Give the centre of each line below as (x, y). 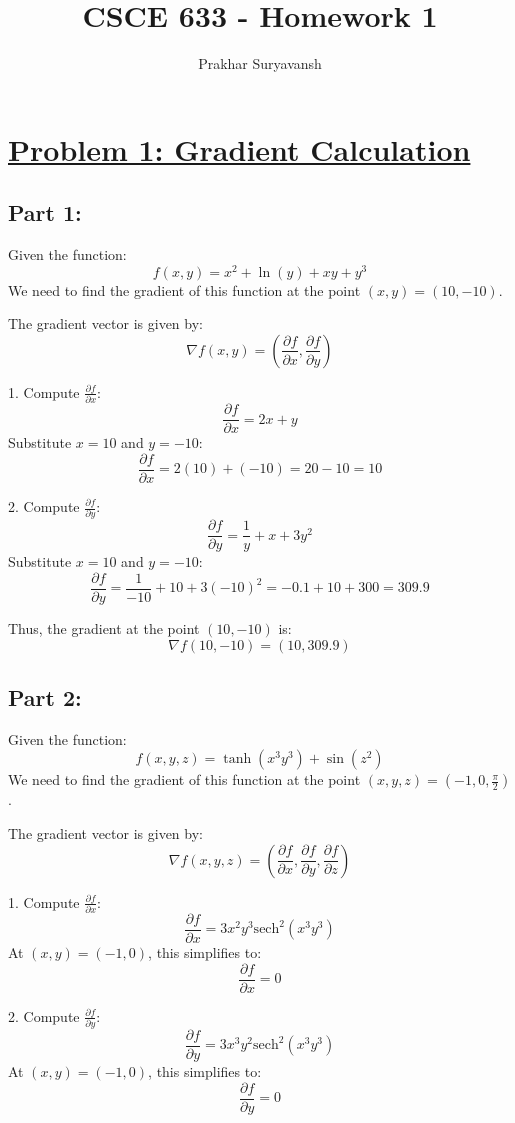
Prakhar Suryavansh (260, 63)
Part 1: (45, 212)
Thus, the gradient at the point (104, 628)
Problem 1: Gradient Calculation (239, 148)
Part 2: (45, 697)
